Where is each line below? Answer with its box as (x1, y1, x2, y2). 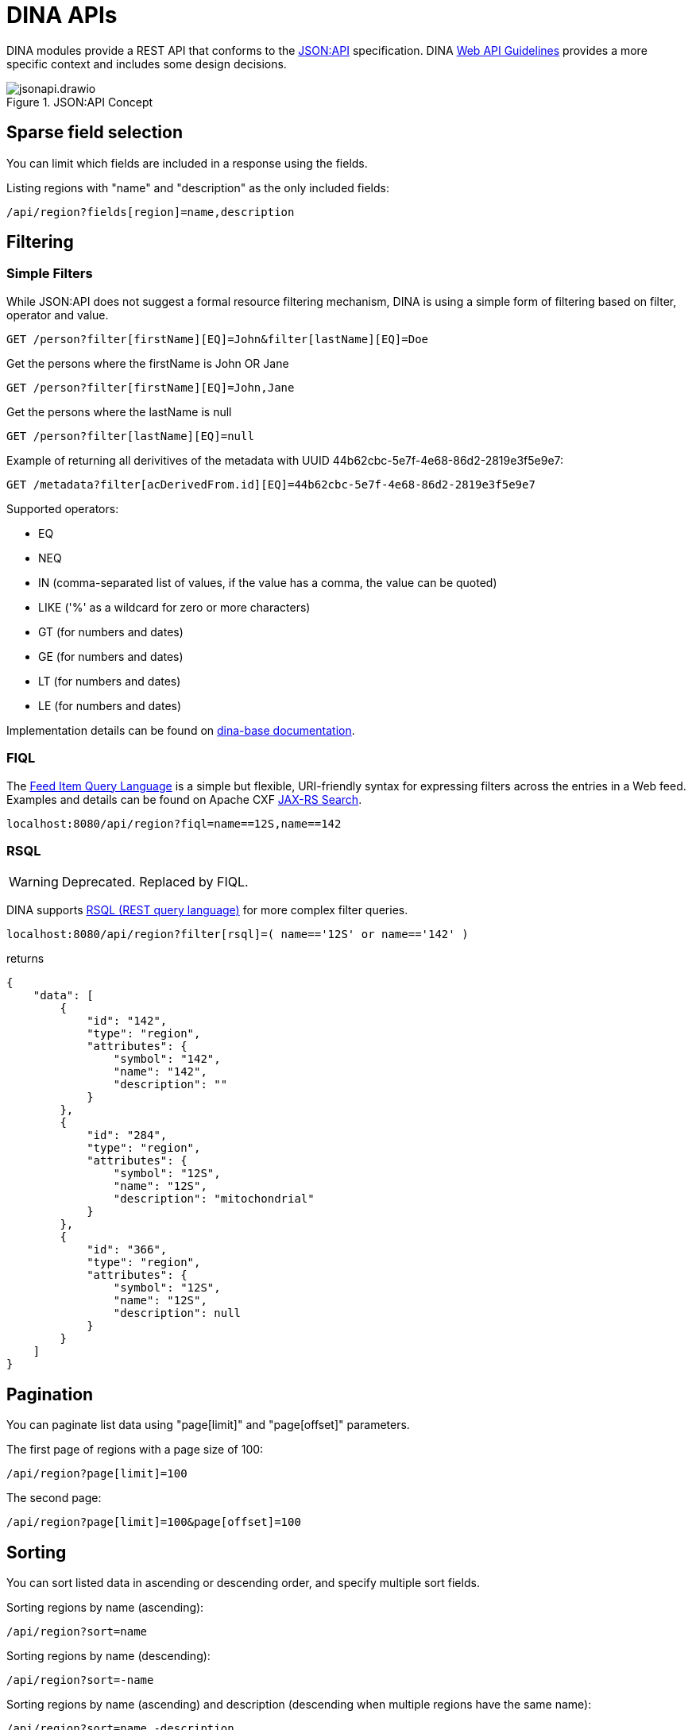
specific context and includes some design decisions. (6, 56, 287, 71)
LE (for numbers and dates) (38, 698, 182, 712)
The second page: (6, 1491, 102, 1505)
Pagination (6, 1384, 94, 1404)
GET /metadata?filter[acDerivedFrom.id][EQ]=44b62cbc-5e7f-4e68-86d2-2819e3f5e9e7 (6, 477, 535, 491)
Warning (9, 874, 59, 890)
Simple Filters (6, 265, 93, 282)
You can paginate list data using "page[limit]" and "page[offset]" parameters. (6, 1418, 410, 1432)
